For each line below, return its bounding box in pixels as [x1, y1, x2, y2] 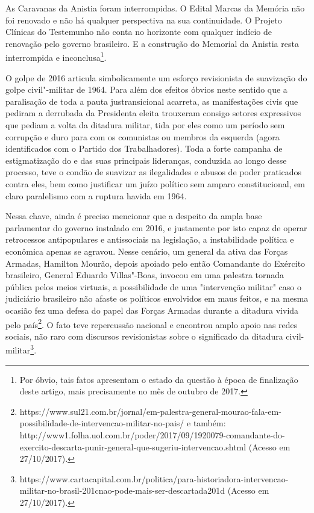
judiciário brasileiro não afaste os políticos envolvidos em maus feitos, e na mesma [5, 292, 309, 305]
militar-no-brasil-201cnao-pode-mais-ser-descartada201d [19, 484, 225, 497]
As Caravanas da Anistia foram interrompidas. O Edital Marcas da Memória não [5, 2, 305, 14]
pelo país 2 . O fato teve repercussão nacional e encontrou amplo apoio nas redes [5, 316, 298, 331]
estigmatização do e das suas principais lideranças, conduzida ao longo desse [5, 154, 287, 166]
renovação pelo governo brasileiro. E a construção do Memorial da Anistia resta [5, 37, 299, 49]
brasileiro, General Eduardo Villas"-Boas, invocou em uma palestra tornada [5, 269, 284, 281]
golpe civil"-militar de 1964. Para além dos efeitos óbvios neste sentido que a [5, 83, 287, 96]
